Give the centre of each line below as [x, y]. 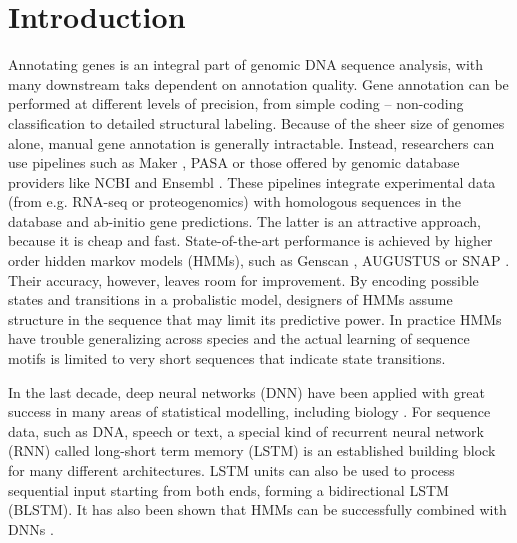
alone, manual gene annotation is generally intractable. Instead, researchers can [251, 142]
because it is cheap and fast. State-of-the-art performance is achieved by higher [250, 240]
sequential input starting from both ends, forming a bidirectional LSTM [228, 489]
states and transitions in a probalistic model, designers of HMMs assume [230, 299]
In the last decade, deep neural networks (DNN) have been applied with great [246, 391]
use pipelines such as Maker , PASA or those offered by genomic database [234, 162]
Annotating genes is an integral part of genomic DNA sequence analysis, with [246, 64]
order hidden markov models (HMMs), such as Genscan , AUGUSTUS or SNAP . [259, 260]
